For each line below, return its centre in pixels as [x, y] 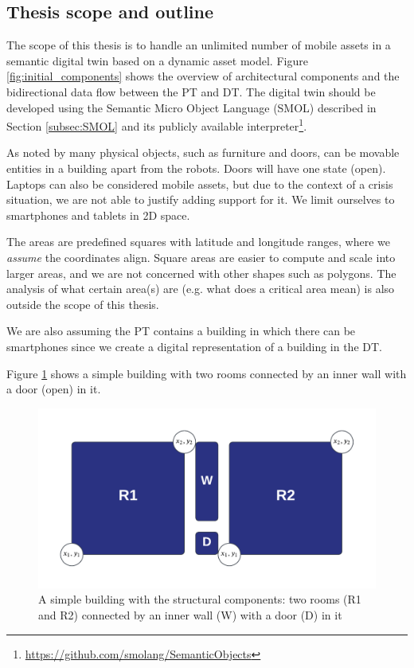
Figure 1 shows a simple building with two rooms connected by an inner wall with [207, 373]
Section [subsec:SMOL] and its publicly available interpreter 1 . [157, 125]
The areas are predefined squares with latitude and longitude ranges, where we [198, 242]
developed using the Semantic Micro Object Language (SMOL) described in [191, 107]
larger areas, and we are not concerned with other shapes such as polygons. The [201, 273]
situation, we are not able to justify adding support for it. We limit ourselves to [201, 199]
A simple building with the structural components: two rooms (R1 [200, 599]
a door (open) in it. [54, 389]
